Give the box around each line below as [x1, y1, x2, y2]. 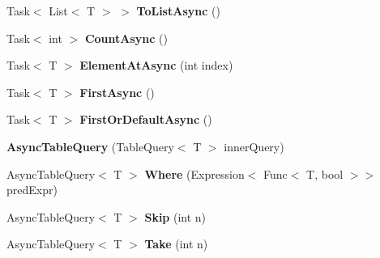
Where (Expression [144, 165, 245, 182]
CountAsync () [84, 29, 168, 46]
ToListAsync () [136, 2, 220, 19]
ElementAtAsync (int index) [79, 57, 233, 74]
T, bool [306, 165, 344, 182]
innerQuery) [224, 137, 284, 154]
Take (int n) [144, 235, 208, 252]
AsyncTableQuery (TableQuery [6, 137, 174, 154]
